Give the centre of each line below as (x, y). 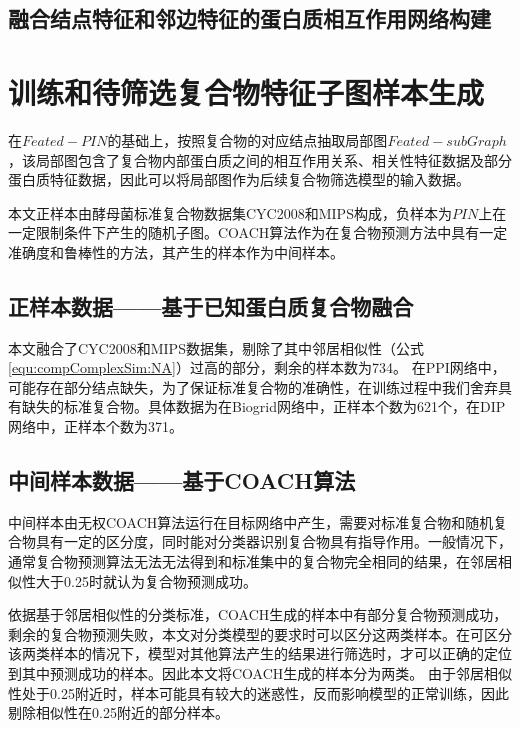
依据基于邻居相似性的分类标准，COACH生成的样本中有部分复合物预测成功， (258, 614)
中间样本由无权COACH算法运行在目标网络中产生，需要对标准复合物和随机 (251, 521)
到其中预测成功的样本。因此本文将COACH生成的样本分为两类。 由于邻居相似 (260, 673)
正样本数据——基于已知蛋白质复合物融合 (211, 305)
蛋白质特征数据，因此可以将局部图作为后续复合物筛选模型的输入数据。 (239, 179)
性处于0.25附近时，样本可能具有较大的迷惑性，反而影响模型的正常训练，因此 (258, 692)
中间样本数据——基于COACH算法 (182, 480)
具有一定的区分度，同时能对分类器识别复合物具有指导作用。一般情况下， (273, 541)
